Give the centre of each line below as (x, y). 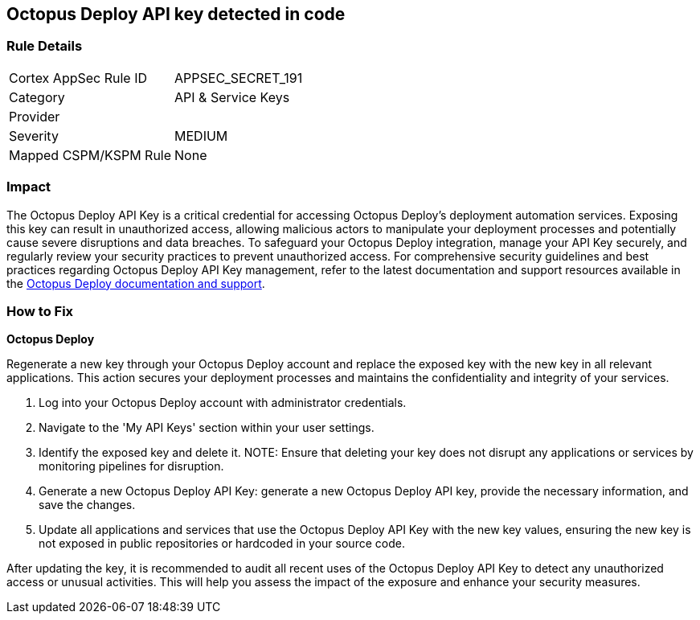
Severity (34, 135)
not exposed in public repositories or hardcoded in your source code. (222, 544)
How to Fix (40, 311)
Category (37, 97)
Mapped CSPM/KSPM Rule (90, 155)
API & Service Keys (232, 97)
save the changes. (87, 505)
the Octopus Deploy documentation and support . (136, 283)
